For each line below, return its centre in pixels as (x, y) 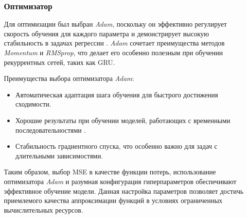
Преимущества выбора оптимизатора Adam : (69, 78)
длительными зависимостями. (59, 155)
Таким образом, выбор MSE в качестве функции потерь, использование (110, 172)
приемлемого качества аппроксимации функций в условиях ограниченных (113, 200)
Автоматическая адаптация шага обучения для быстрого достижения (117, 94)
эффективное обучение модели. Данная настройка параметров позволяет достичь (124, 191)
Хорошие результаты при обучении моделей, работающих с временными (123, 120)
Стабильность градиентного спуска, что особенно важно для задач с (116, 146)
